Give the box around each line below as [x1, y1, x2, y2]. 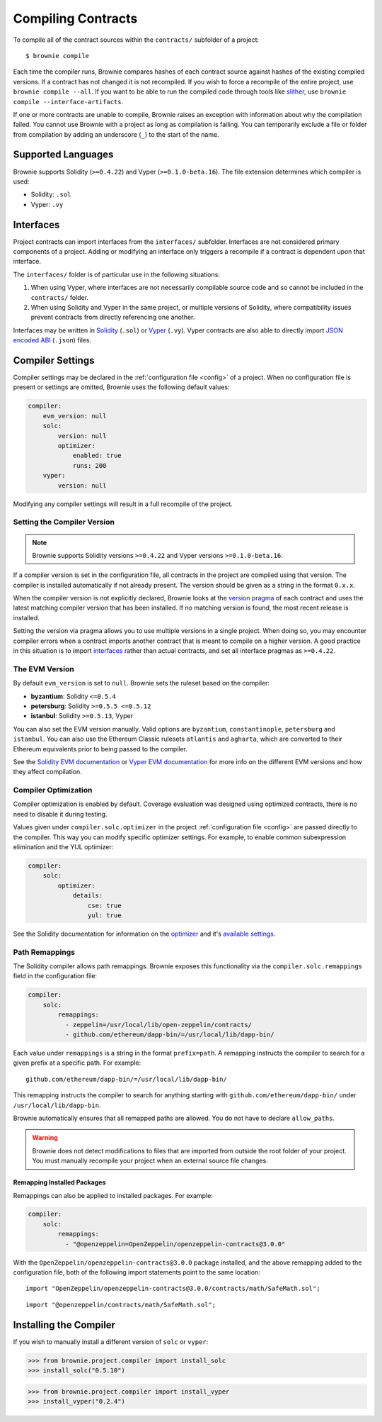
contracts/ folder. [30, 293, 88, 301]
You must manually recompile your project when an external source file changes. [32, 1156, 268, 1165]
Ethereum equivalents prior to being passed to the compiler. [13, 744, 187, 753]
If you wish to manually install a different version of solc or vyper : [13, 1337, 209, 1346]
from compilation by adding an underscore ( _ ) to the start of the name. [13, 130, 219, 138]
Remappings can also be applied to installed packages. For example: [13, 1191, 214, 1199]
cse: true [87, 901, 122, 909]
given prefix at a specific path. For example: [13, 1058, 141, 1067]
